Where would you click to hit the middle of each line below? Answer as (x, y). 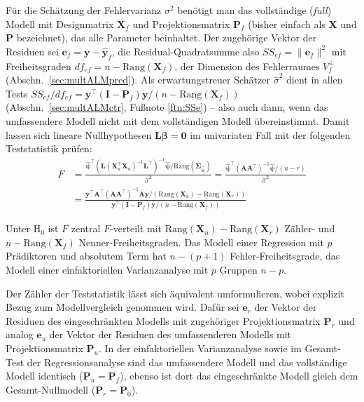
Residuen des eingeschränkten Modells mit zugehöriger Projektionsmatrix (163, 320)
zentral (86, 228)
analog (20, 334)
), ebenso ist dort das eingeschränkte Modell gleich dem (239, 376)
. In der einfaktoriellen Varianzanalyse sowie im (200, 348)
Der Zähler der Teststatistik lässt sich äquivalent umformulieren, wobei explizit (175, 293)
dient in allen (315, 80)
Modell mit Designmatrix (60, 24)
